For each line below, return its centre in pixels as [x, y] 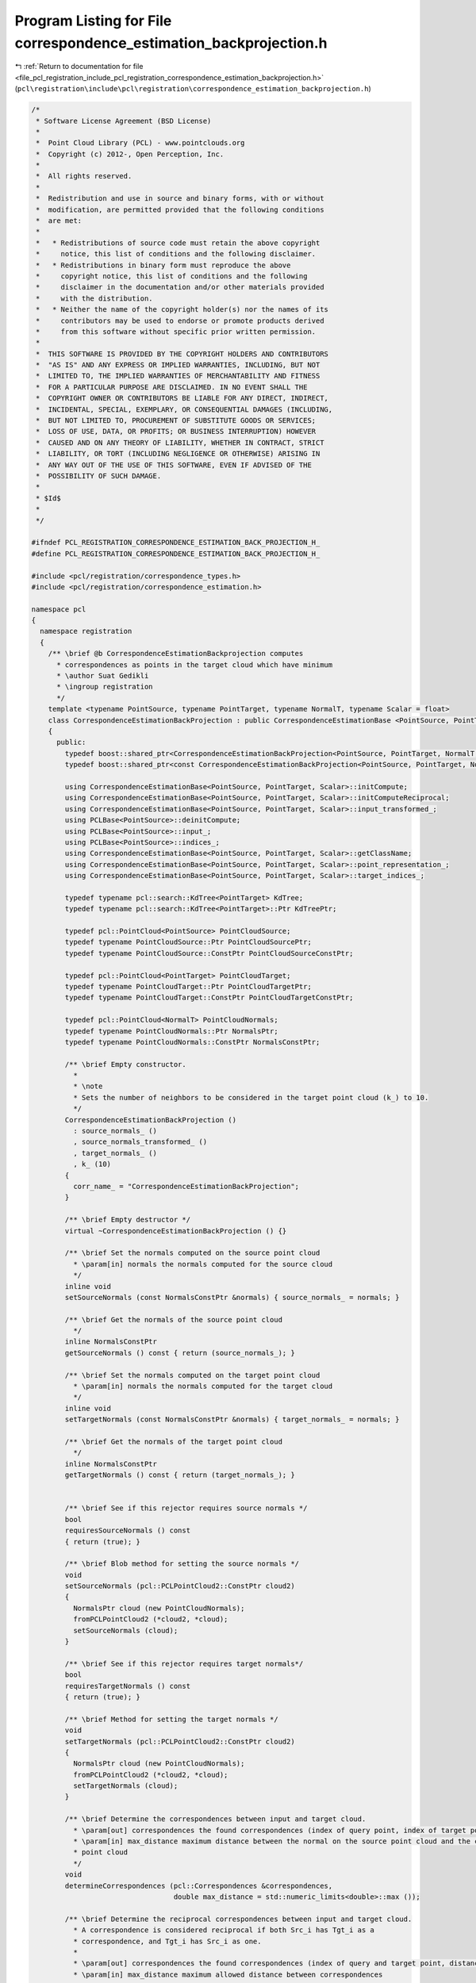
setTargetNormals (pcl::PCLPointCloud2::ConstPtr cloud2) [180, 1741]
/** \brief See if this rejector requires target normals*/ [184, 1663]
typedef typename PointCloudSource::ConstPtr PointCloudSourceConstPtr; [209, 953]
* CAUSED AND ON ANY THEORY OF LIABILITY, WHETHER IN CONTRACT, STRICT [180, 443]
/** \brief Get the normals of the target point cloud [174, 1441]
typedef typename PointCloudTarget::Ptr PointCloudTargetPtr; [188, 986]
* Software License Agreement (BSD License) [124, 121]
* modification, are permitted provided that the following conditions [180, 209]
